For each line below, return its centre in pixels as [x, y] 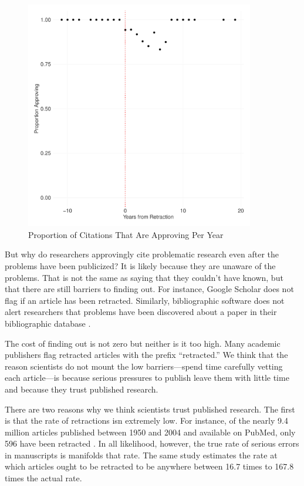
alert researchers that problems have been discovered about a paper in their [141, 312]
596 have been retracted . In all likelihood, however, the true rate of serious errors [152, 443]
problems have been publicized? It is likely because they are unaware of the [140, 265]
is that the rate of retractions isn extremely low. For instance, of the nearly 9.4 [146, 420]
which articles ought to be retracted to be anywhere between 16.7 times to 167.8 [149, 466]
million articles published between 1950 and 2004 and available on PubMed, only [150, 432]
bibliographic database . [48, 323]
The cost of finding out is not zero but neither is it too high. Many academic [143, 343]
